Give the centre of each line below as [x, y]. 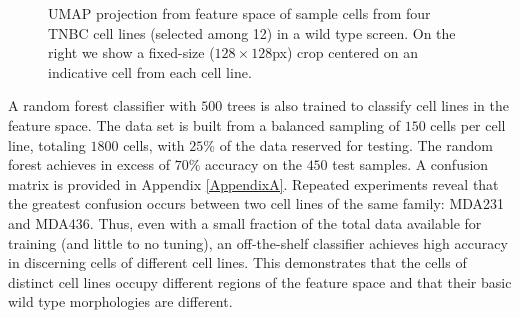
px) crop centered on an [345, 52]
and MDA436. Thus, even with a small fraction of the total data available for [245, 222]
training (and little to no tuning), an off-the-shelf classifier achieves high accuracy [258, 242]
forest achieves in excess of [89, 164]
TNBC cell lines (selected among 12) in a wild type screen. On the [252, 32]
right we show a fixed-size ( [131, 52]
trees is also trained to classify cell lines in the [367, 105]
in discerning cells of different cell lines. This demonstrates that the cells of [237, 262]
